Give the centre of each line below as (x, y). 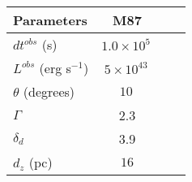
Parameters (50, 20)
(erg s (55, 68)
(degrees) (49, 91)
